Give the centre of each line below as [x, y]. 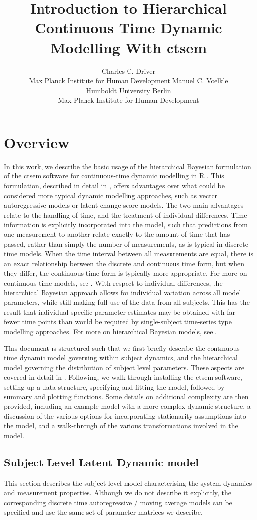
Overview [37, 142]
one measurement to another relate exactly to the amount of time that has [117, 234]
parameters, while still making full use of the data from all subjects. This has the [127, 302]
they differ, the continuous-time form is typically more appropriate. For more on [126, 273]
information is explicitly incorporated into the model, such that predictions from [126, 224]
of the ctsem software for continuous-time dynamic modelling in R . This [114, 176]
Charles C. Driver [128, 71]
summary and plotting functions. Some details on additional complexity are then [126, 396]
